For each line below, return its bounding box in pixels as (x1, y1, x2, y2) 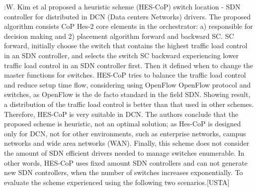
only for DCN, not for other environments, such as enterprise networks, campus (4, 128, 246, 138)
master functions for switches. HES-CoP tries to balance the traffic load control (4, 70, 246, 80)
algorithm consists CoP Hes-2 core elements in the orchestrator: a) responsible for (4, 21, 253, 31)
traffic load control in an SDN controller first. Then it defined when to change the (4, 60, 253, 70)
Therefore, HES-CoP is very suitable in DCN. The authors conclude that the (4, 108, 239, 119)
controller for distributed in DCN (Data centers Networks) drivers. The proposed (4, 11, 251, 21)
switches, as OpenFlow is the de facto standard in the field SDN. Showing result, (4, 89, 251, 99)
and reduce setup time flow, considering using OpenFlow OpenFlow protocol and (4, 79, 251, 90)
